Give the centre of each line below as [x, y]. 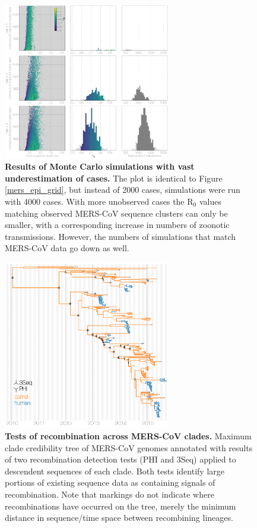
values [210, 201]
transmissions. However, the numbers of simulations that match [120, 236]
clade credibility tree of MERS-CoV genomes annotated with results [129, 447]
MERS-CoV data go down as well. [67, 248]
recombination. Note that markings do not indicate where [110, 494]
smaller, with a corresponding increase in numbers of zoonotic [117, 225]
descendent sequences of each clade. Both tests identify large [115, 471]
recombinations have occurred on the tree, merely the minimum [120, 506]
